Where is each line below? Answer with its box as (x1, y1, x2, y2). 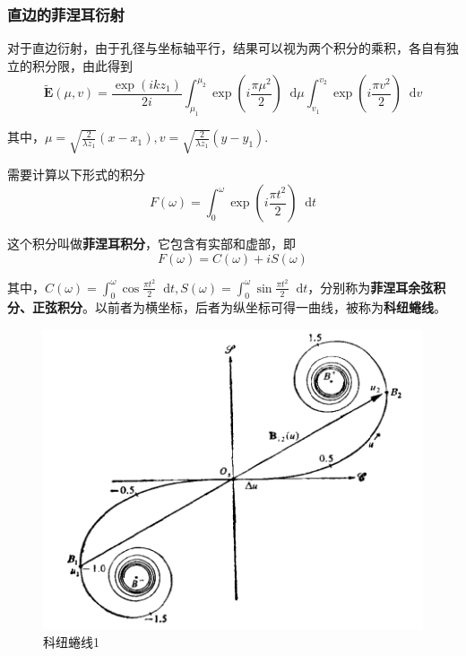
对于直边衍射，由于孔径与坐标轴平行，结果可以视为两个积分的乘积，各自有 (7, 39, 446, 57)
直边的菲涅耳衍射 (7, 3, 125, 25)
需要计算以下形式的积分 (7, 165, 145, 184)
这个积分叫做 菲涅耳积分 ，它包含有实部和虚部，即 (7, 234, 296, 252)
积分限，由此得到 (31, 56, 133, 74)
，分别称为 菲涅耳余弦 (307, 277, 434, 296)
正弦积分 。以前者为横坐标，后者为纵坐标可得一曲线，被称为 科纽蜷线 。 (31, 298, 446, 317)
